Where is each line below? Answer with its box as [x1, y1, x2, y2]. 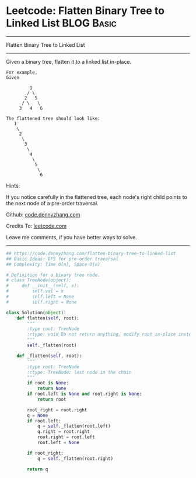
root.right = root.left [37, 434, 95, 440]
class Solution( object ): [6, 310, 66, 315]
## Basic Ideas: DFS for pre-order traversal [6, 256, 118, 262]
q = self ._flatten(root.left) [37, 423, 111, 429]
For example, [6, 69, 38, 75]
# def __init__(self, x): [6, 283, 80, 289]
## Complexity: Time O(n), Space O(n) [6, 262, 100, 267]
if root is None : [27, 380, 69, 386]
